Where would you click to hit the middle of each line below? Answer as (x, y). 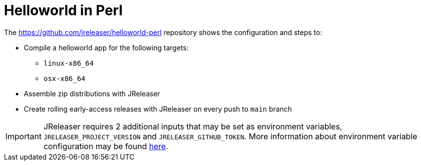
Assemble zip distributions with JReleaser (92, 93)
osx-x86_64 (65, 78)
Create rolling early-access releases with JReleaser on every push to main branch (158, 109)
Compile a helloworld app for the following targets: (106, 47)
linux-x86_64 (69, 63)
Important (24, 136)
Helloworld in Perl (63, 10)
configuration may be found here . (106, 146)
